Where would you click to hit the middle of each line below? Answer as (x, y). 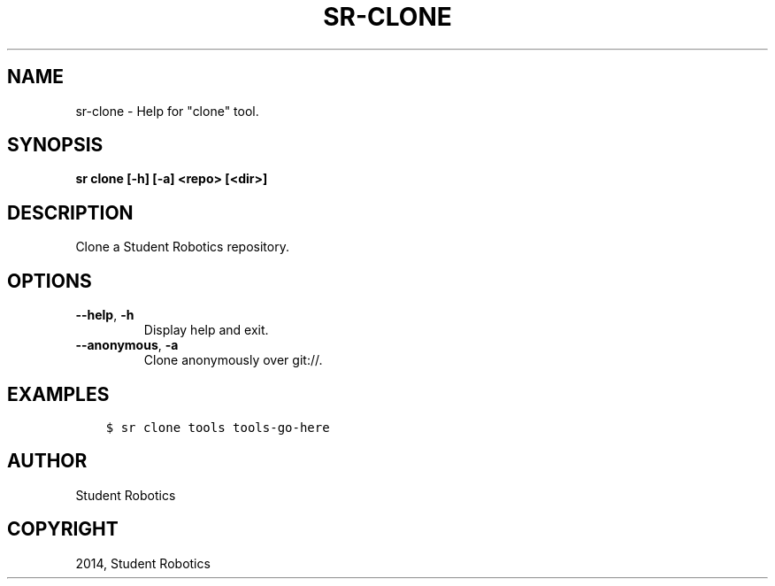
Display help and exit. (206, 330)
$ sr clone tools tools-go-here (218, 427)
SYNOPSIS (55, 145)
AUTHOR (47, 461)
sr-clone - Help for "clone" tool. (167, 111)
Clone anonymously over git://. (233, 360)
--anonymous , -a (127, 345)
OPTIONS (50, 281)
